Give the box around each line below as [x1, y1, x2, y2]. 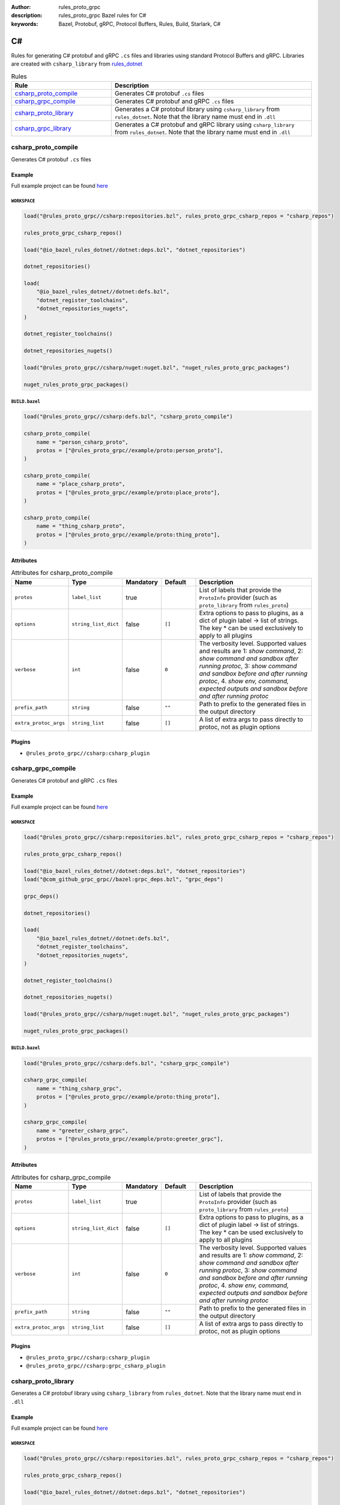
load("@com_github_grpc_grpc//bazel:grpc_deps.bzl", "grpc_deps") [23, 876, 223, 883]
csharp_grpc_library [14, 124, 71, 132]
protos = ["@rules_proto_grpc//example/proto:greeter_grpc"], [36, 1135, 223, 1143]
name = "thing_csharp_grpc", [36, 1085, 123, 1092]
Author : [11, 4, 31, 10]
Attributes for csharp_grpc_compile [11, 1173, 111, 1181]
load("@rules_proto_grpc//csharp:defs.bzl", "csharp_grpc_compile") [23, 1060, 230, 1067]
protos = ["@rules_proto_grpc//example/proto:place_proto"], [36, 489, 220, 496]
